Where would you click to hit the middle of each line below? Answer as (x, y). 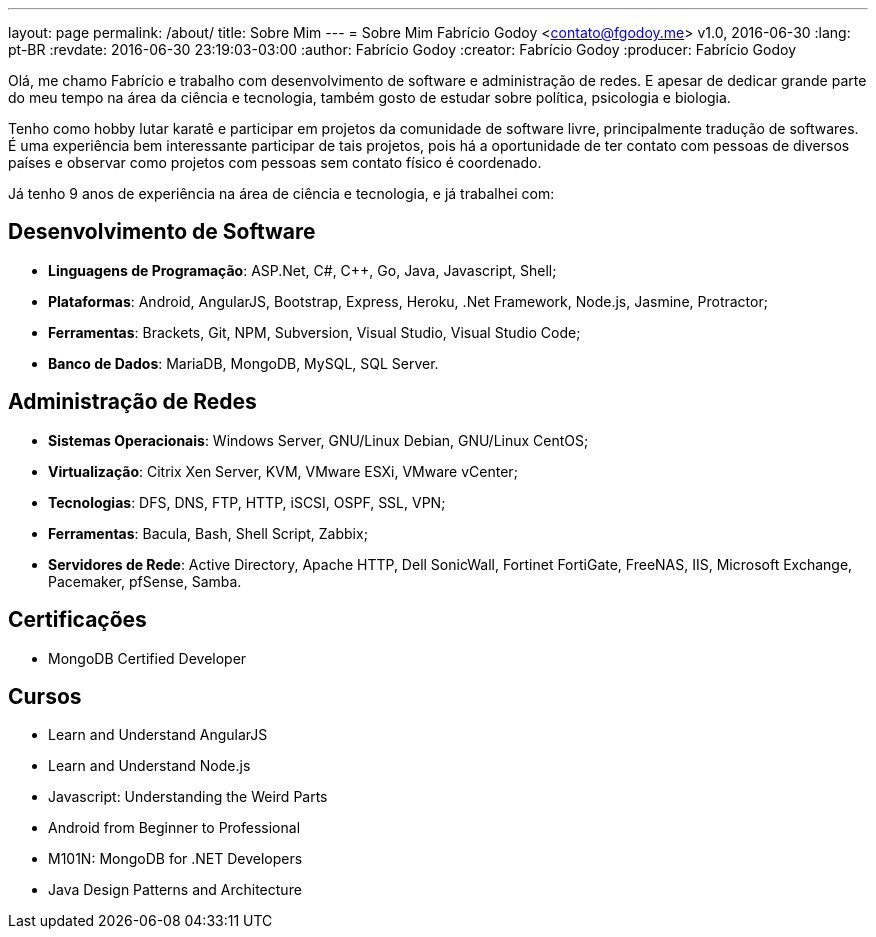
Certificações (77, 620)
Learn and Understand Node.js (149, 766)
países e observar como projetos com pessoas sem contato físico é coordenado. (275, 162)
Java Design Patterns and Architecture (175, 890)
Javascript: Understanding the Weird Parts (188, 797)
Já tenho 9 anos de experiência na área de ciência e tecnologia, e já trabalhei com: (281, 193)
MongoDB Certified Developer (147, 658)
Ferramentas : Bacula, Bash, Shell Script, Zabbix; (208, 533)
